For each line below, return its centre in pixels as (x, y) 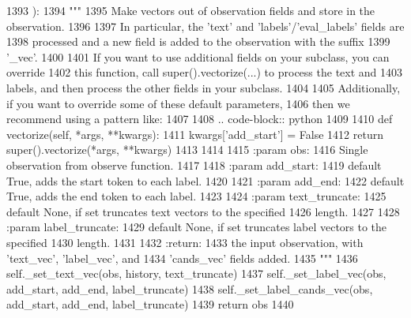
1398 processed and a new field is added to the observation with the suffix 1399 (198, 41)
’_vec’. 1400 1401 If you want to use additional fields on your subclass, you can (198, 56)
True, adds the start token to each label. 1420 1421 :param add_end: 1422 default (205, 180)
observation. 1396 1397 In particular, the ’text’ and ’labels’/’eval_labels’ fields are (205, 26)
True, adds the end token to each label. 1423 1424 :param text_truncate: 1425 (196, 196)
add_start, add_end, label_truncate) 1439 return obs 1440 (150, 304)
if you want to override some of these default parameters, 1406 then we (178, 103)
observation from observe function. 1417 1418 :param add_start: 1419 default (194, 165)
